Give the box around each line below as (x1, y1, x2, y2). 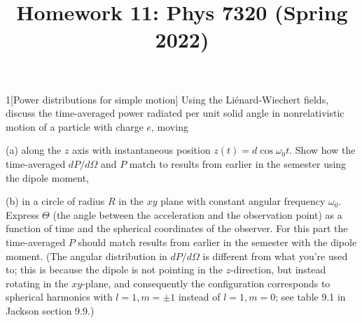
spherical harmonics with (6, 289, 113, 304)
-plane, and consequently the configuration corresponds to (82, 275, 330, 290)
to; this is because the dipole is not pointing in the (6, 262, 223, 277)
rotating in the (6, 275, 69, 290)
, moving (151, 119, 188, 134)
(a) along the (6, 143, 62, 157)
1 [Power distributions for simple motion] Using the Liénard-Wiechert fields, (6, 92, 329, 106)
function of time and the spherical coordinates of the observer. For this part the (6, 221, 348, 236)
